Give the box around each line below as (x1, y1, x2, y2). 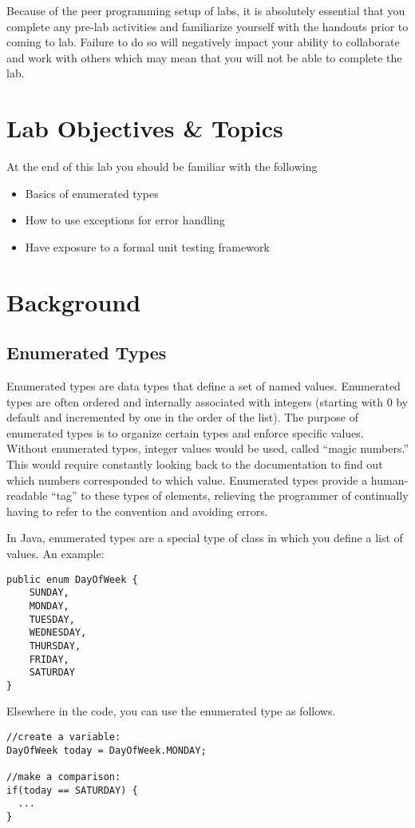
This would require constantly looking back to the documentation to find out (6, 456, 383, 473)
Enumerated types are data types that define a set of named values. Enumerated (6, 378, 401, 394)
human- (370, 471, 409, 488)
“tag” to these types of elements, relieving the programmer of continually (51, 487, 409, 504)
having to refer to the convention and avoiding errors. (6, 502, 268, 519)
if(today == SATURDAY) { (6, 784, 138, 796)
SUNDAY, (29, 587, 69, 599)
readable (6, 487, 48, 504)
